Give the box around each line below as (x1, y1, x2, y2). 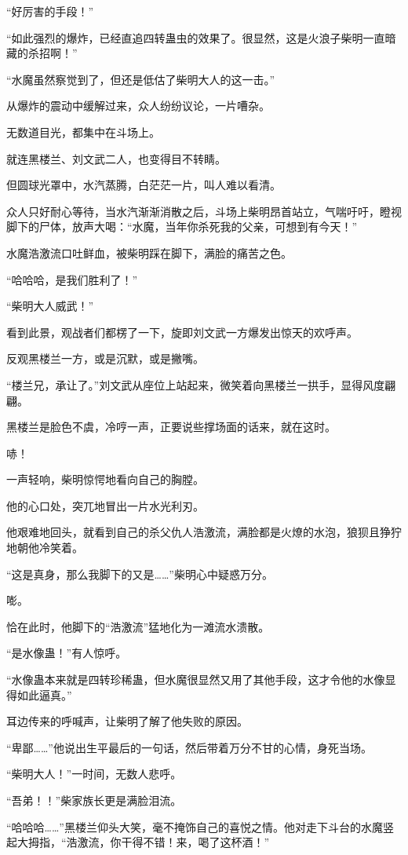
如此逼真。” (16, 686, 72, 703)
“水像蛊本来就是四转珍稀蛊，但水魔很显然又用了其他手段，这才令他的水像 (6, 671, 385, 688)
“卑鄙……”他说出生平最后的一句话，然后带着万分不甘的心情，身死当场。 (6, 739, 372, 755)
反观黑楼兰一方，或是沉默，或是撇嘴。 (6, 350, 204, 367)
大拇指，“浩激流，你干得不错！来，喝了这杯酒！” (16, 834, 270, 850)
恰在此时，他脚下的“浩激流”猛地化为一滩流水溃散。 (6, 618, 270, 634)
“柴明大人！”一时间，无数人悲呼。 (6, 765, 182, 782)
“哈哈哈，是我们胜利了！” (6, 271, 138, 287)
